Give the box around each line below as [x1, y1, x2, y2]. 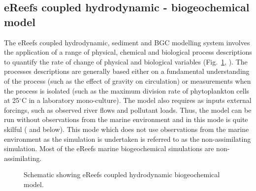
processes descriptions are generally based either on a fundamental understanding [4, 66, 250, 76]
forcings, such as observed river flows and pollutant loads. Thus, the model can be [4, 104, 252, 115]
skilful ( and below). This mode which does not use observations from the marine [4, 124, 249, 134]
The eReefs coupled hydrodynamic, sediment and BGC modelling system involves [4, 37, 250, 47]
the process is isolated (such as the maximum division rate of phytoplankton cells [4, 85, 250, 95]
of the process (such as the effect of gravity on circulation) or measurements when [4, 75, 251, 86]
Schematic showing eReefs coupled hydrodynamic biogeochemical [24, 169, 220, 180]
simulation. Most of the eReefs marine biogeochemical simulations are [4, 143, 214, 154]
